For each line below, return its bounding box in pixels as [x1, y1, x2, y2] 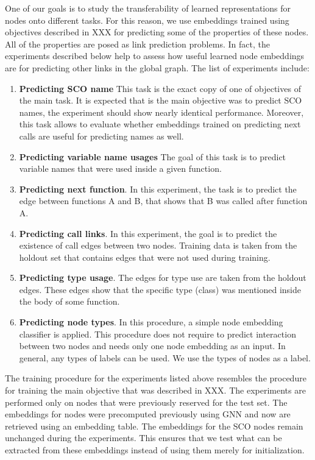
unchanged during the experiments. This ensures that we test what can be [5, 431, 282, 444]
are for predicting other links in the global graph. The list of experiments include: [5, 61, 310, 74]
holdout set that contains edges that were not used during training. [19, 250, 271, 263]
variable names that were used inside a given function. [19, 162, 222, 175]
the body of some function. [19, 295, 120, 308]
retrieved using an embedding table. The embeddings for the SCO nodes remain [5, 419, 303, 432]
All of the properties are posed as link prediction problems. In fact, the [5, 37, 270, 50]
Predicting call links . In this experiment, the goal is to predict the [19, 227, 277, 239]
